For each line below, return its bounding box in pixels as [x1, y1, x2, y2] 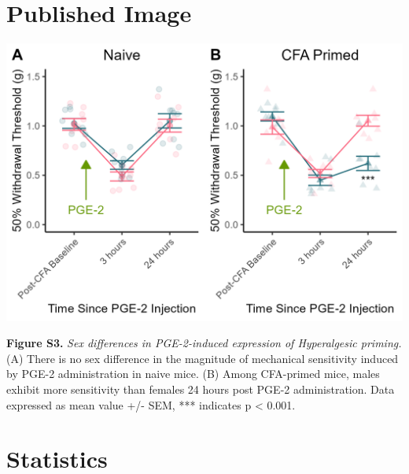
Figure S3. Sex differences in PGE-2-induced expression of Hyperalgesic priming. [6, 335, 402, 351]
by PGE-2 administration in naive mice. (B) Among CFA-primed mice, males [6, 365, 380, 382]
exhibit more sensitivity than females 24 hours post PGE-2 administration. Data [6, 380, 395, 397]
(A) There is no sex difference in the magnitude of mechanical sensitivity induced [6, 350, 399, 366]
